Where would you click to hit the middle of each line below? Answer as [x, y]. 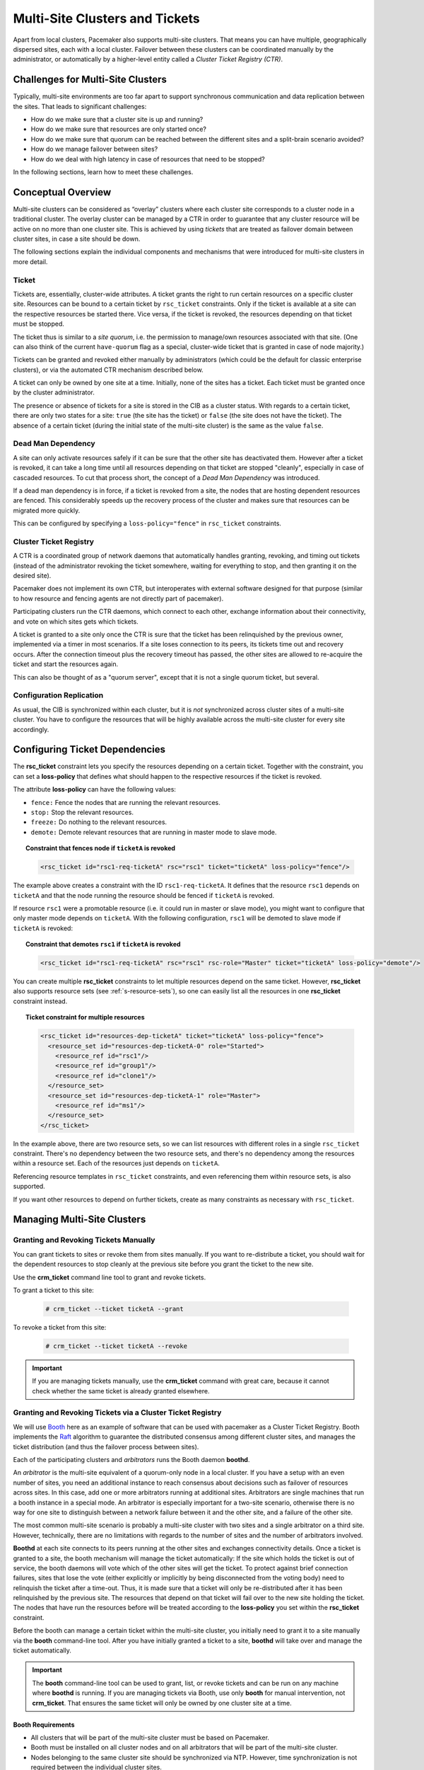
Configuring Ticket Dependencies [89, 749]
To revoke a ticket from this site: [60, 1327]
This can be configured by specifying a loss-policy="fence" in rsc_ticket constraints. [147, 523]
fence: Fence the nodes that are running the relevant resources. [125, 802]
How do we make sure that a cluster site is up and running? [117, 120]
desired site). [32, 576]
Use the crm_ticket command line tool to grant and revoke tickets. [110, 1277]
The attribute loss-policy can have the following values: [95, 789]
